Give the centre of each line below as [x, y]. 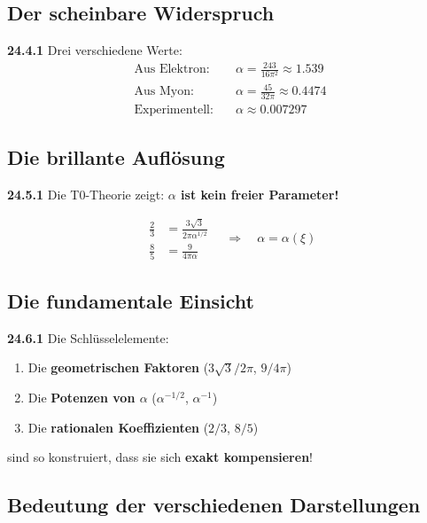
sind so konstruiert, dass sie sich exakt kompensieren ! [160, 457]
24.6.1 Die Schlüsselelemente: [88, 337]
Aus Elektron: [172, 70]
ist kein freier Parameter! [260, 195]
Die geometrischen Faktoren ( [118, 367]
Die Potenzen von [82, 398]
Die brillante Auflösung [116, 157]
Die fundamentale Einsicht [131, 301]
